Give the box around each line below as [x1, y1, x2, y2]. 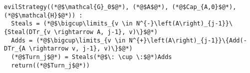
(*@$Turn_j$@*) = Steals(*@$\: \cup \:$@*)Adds [11, 53, 172, 60]
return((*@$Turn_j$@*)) [11, 61, 90, 69]
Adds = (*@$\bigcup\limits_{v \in [11, 36, 126, 44]
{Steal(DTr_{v [4, 28, 51, 35]
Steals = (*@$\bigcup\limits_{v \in [11, 20, 133, 27]
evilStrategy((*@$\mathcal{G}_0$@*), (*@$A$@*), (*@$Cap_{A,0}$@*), [4, 3, 237, 10]
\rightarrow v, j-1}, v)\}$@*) [29, 45, 133, 52]
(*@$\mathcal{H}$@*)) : [4, 11, 83, 19]
